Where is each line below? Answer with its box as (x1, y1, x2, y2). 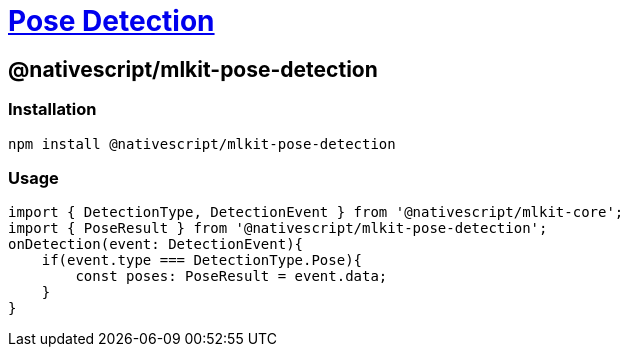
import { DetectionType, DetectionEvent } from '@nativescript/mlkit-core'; (8, 204, 624, 221)
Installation (8, 99, 97, 120)
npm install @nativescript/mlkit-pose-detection (8, 135, 396, 152)
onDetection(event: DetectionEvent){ (8, 236, 304, 253)
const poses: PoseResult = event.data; (75, 268, 388, 285)
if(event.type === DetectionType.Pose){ (41, 252, 363, 269)
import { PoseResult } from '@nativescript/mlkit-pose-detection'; (8, 220, 548, 237)
